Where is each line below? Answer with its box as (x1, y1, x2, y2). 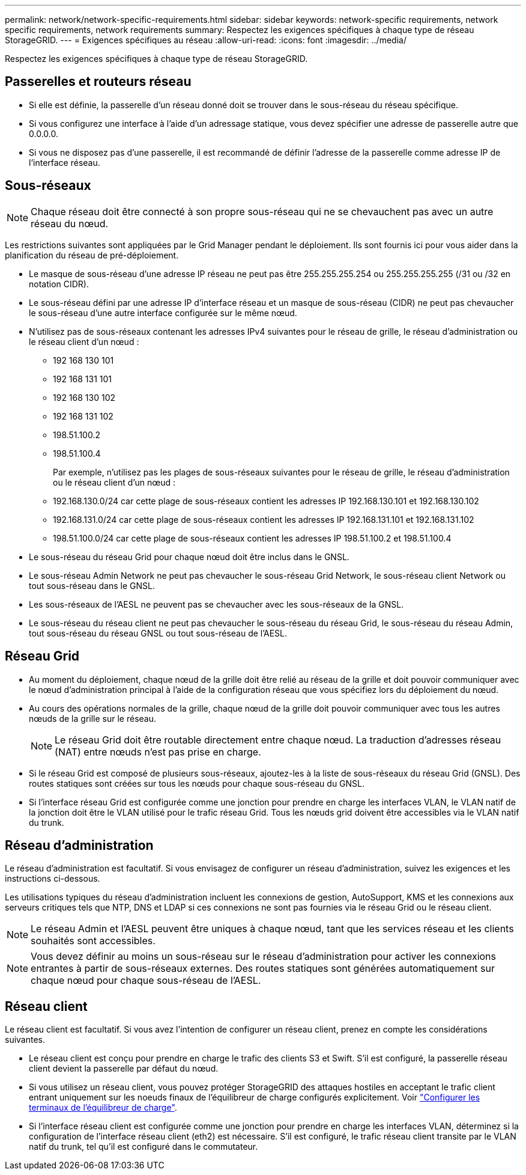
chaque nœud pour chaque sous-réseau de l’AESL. (31, 974, 261, 987)
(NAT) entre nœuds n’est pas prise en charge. (55, 745, 261, 758)
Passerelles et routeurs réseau (5, 74, 192, 90)
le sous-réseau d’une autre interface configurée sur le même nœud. (29, 307, 297, 318)
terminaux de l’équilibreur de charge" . (29, 1102, 177, 1113)
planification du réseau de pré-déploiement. (5, 249, 179, 260)
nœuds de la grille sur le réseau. (29, 713, 156, 724)
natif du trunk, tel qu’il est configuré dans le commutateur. (29, 1141, 258, 1152)
